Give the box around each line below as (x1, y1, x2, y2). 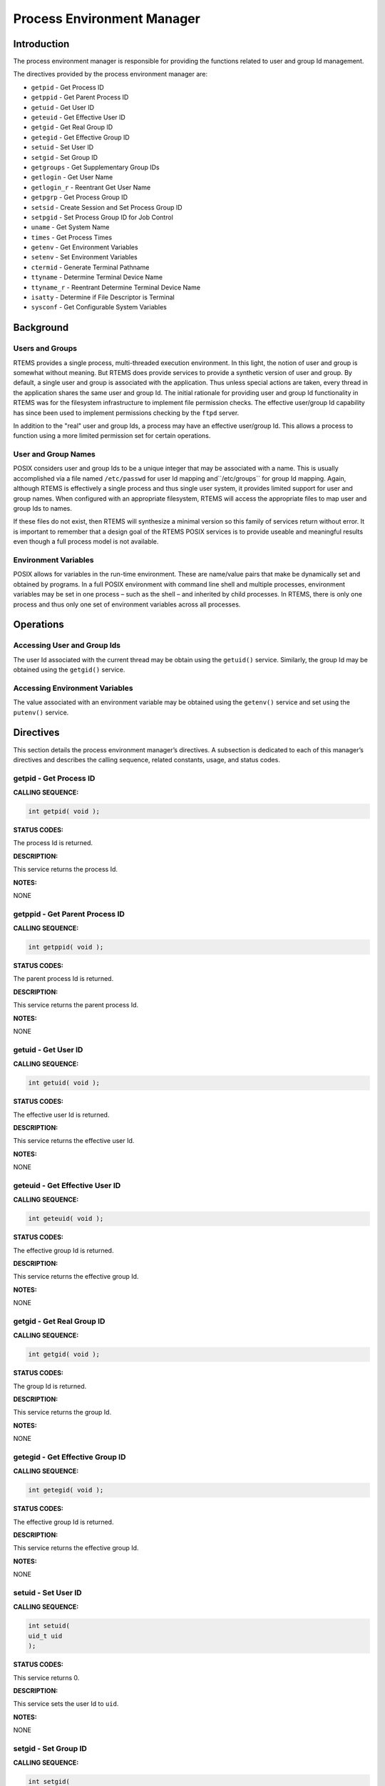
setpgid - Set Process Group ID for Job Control (31, 213, 174, 221)
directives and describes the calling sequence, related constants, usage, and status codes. (13, 755, 281, 764)
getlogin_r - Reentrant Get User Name (31, 183, 151, 191)
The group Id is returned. (13, 1382, 87, 1390)
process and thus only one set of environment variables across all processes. (13, 600, 241, 609)
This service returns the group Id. (13, 1408, 112, 1417)
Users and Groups (13, 344, 78, 354)
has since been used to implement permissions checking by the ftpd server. (13, 408, 240, 417)
